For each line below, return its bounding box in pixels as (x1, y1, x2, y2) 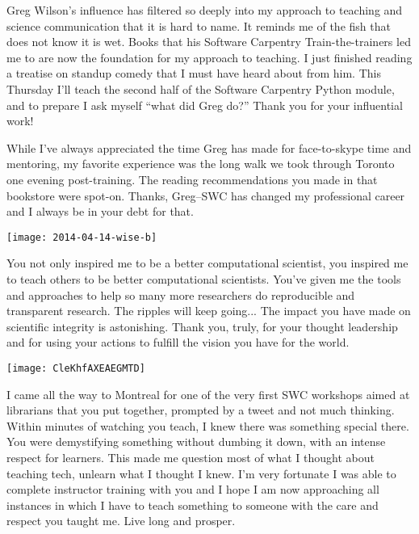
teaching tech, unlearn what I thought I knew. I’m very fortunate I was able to (6, 465, 396, 481)
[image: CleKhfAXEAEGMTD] (6, 362, 145, 374)
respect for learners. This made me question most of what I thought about (6, 448, 375, 465)
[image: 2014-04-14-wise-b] (6, 231, 157, 243)
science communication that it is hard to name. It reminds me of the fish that (6, 17, 391, 34)
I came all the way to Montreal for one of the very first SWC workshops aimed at (6, 385, 410, 402)
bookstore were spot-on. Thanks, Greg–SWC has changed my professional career (6, 187, 405, 204)
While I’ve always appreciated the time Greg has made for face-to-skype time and (6, 139, 412, 156)
